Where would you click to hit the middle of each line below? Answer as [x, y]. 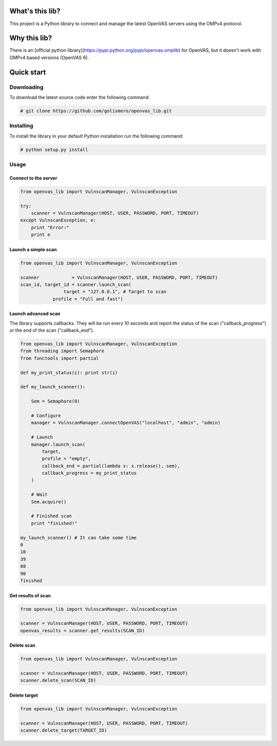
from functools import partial [60, 358]
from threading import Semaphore [62, 351]
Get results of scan [30, 595]
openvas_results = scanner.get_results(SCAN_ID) [83, 630]
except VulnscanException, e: [58, 220]
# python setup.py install [54, 149]
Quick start [28, 72]
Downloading [26, 87]
